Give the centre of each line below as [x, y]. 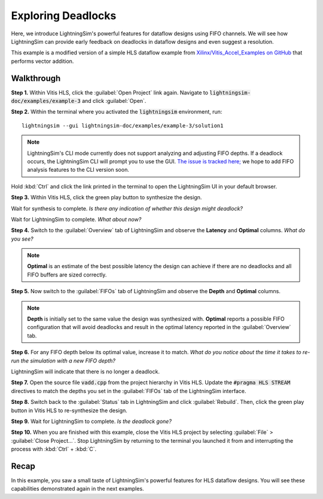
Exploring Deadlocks [64, 16]
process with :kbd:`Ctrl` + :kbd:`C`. [54, 449]
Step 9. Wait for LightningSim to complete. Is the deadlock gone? [91, 421]
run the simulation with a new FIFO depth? [63, 360]
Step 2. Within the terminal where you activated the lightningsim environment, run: [117, 112]
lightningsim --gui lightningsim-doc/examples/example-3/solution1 [123, 125]
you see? [22, 239]
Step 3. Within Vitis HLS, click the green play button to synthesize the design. [106, 197]
